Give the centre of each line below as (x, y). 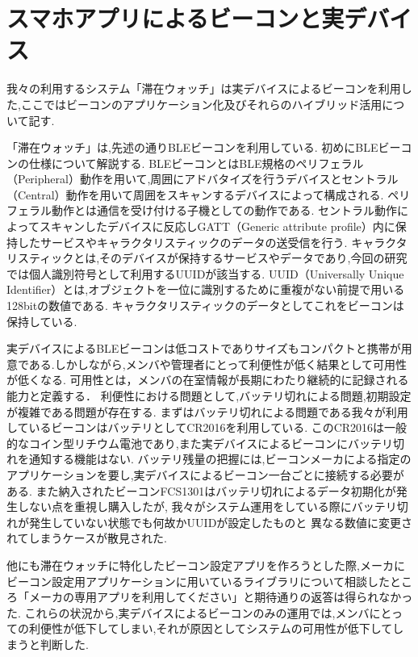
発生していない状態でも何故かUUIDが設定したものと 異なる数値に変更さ (220, 522)
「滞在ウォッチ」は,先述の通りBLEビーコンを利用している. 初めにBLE (192, 147)
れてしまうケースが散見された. (87, 538)
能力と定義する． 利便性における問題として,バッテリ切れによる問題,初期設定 (209, 395)
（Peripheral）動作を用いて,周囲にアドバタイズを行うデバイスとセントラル (203, 179)
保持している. (42, 321)
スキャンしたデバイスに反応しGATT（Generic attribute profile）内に (217, 226)
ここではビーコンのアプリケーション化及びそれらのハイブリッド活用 (201, 104)
